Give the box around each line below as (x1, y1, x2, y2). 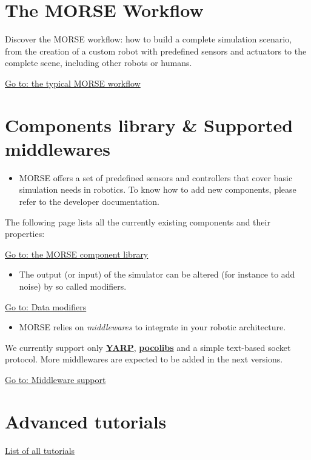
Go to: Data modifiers (5, 300, 87, 313)
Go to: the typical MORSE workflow (5, 76, 141, 89)
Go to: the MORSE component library (5, 247, 149, 260)
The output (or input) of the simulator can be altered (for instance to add (19, 268, 295, 281)
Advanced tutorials (5, 408, 167, 433)
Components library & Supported (5, 112, 293, 137)
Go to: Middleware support (5, 373, 106, 385)
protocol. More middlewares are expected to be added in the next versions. (5, 353, 283, 365)
